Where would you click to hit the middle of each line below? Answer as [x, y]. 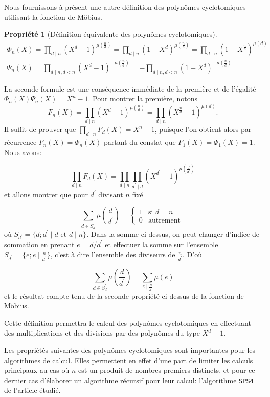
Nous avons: [23, 152]
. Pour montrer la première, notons [143, 98]
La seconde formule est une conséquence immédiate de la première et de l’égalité [130, 88]
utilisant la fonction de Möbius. [53, 17]
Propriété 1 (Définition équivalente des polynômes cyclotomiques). [111, 34]
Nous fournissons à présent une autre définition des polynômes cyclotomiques [125, 7]
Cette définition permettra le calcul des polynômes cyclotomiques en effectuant [128, 323]
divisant [111, 194]
